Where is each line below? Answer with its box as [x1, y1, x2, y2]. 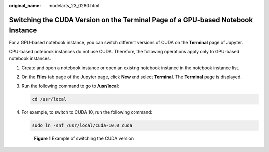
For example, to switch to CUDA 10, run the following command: [21, 109, 153, 115]
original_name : [9, 3, 41, 8]
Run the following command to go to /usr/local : [21, 83, 119, 89]
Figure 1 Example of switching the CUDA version [34, 135, 134, 142]
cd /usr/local [32, 96, 67, 102]
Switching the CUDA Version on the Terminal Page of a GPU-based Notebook [9, 15, 253, 24]
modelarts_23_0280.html [48, 3, 100, 8]
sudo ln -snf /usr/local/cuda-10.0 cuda [32, 123, 132, 128]
